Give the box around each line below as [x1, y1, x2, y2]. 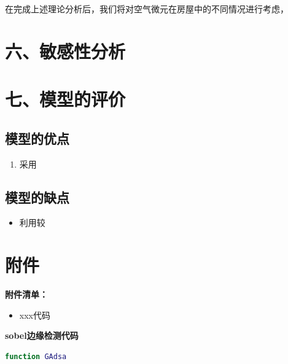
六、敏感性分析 [5, 38, 126, 63]
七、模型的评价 [5, 87, 126, 112]
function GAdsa [5, 352, 67, 361]
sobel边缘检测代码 [5, 329, 79, 342]
